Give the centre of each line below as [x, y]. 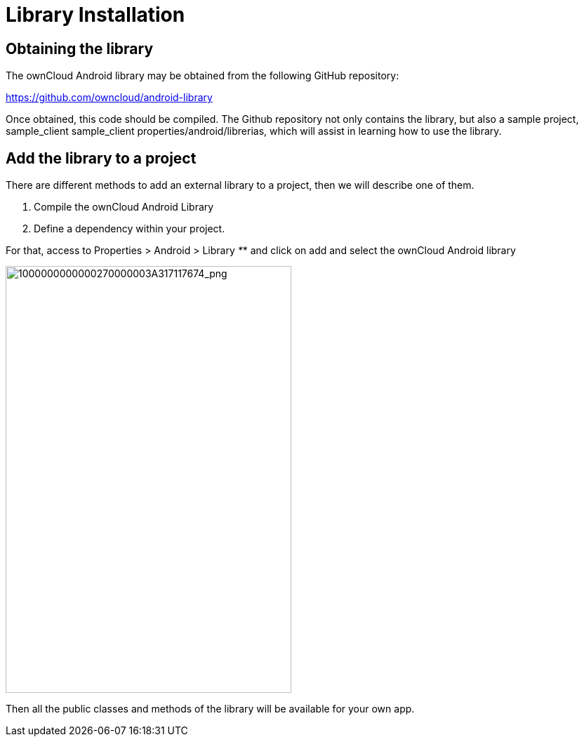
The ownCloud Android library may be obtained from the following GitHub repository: [203, 76]
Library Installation [95, 15]
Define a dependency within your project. [130, 229]
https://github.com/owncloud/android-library [109, 98]
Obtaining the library [80, 48]
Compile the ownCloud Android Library [124, 207]
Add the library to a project [101, 158]
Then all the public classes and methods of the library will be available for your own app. [210, 709]
